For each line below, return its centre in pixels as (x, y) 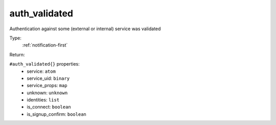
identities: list (43, 100)
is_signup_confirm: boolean (57, 114)
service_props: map (47, 86)
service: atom (41, 71)
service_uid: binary (48, 78)
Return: (17, 54)
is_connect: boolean (49, 107)
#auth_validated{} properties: (45, 64)
